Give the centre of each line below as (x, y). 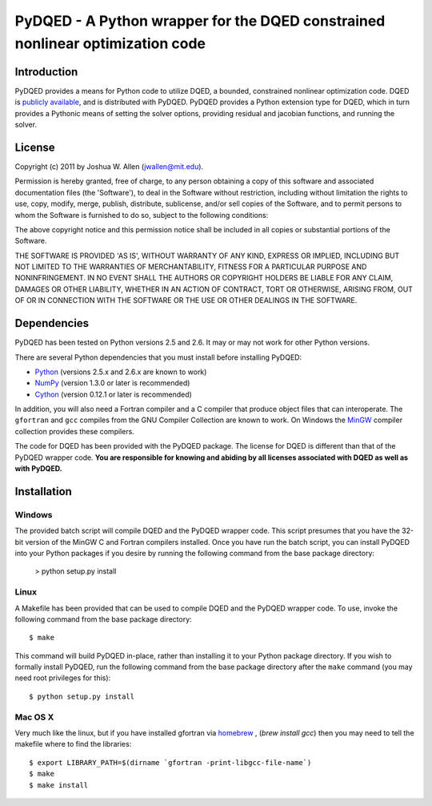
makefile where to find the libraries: (73, 744)
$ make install (59, 785)
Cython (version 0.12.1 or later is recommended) (113, 394)
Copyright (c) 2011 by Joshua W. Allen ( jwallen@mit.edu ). (109, 166)
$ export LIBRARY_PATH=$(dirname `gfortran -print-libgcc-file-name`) (170, 762)
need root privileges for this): (63, 678)
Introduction (46, 72)
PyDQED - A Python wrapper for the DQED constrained (200, 21)
